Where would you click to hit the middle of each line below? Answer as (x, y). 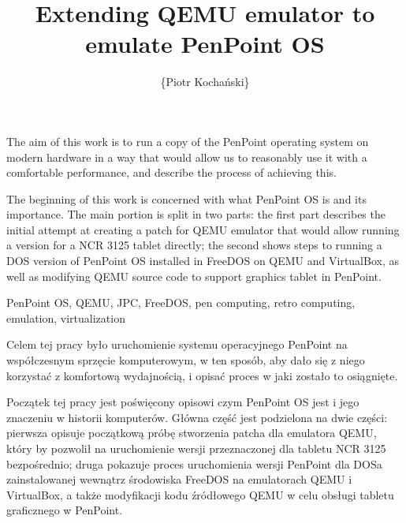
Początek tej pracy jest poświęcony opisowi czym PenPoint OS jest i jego (183, 402)
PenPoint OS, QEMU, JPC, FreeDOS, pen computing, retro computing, (181, 303)
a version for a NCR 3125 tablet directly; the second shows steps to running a (194, 245)
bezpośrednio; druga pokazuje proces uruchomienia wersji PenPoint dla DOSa (194, 463)
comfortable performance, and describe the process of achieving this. (171, 172)
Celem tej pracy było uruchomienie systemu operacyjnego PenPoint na (177, 344)
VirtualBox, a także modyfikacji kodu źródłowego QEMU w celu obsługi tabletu (200, 494)
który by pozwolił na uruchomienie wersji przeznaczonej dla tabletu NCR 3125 (196, 448)
